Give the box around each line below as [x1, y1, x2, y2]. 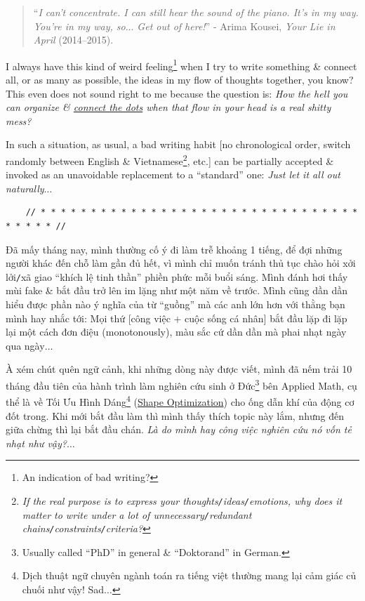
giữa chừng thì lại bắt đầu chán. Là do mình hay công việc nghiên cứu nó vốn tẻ [6, 422, 352, 437]
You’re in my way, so [33, 18, 126, 33]
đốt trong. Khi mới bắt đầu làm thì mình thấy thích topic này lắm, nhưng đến [6, 408, 344, 423]
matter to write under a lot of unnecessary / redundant [22, 507, 252, 522]
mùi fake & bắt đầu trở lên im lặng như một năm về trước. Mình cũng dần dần [6, 283, 348, 298]
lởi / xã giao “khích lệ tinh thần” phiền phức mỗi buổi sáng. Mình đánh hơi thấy [6, 269, 348, 284]
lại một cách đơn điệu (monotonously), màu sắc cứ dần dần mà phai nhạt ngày [6, 324, 347, 339]
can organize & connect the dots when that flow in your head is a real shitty [6, 100, 331, 114]
